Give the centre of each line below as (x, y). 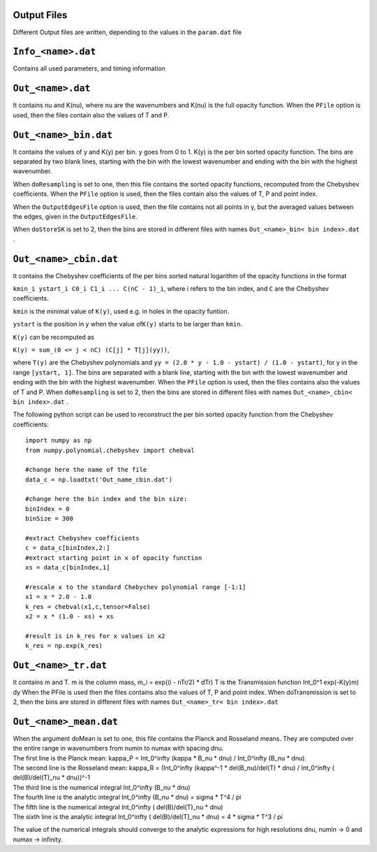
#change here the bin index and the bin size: (106, 499)
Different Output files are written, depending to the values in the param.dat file (127, 32)
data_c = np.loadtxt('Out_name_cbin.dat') (99, 479)
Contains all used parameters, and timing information (89, 68)
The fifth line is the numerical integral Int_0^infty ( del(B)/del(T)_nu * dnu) (118, 807)
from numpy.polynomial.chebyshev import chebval (110, 450)
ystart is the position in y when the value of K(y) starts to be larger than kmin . (128, 324)
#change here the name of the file (86, 470)
